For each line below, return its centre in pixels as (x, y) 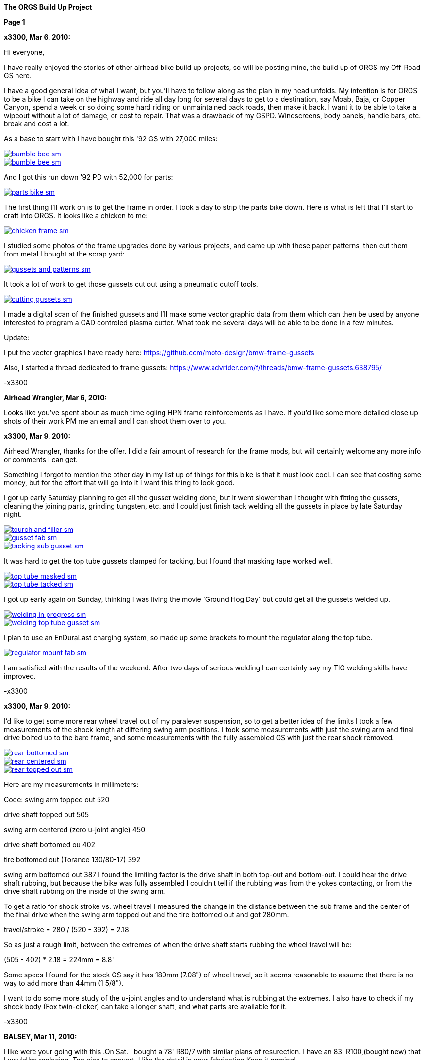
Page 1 (15, 22)
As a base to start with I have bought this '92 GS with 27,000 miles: (111, 139)
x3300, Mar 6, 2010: (37, 37)
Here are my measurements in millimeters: (71, 784)
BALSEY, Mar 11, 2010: (41, 1036)
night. (13, 514)
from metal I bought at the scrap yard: (65, 254)
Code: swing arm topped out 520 (57, 799)
